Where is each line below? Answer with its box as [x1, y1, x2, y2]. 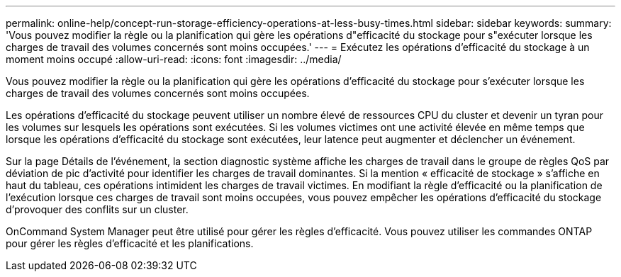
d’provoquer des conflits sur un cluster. [6, 203, 189, 215]
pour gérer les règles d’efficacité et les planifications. [6, 237, 254, 249]
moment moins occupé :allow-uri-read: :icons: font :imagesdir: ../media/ [6, 53, 342, 65]
